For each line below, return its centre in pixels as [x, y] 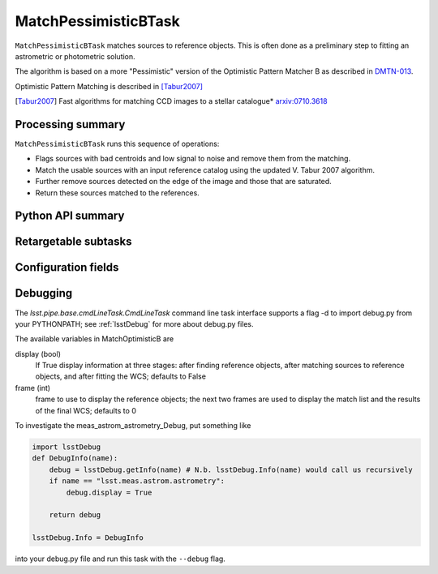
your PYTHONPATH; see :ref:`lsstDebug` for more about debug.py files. [135, 323]
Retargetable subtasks [74, 242]
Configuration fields [67, 268]
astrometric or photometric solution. [75, 56]
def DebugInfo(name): [75, 458]
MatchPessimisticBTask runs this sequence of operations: [117, 144]
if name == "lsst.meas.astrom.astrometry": [137, 481]
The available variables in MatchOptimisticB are [94, 339]
